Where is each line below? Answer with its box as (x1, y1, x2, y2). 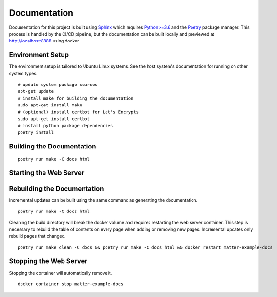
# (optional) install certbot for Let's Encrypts (18, 109, 139, 115)
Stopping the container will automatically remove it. (9, 270, 112, 276)
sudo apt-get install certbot (18, 116, 90, 122)
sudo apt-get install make (18, 103, 83, 108)
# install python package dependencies (18, 123, 113, 128)
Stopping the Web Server (9, 257, 87, 265)
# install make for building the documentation (18, 95, 134, 101)
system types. (9, 70, 38, 76)
